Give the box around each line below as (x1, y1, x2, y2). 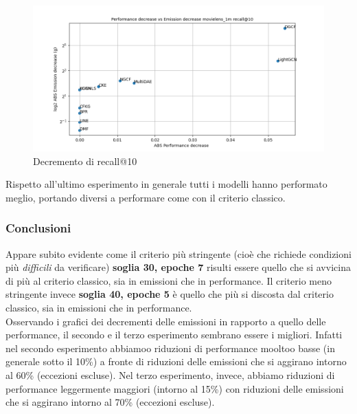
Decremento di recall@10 (33, 153, 137, 168)
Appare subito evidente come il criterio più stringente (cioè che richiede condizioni (5, 246, 352, 261)
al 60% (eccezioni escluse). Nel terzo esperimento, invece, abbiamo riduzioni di (5, 367, 335, 382)
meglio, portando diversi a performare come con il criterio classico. (5, 190, 286, 204)
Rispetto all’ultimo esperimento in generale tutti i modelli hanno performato (5, 177, 327, 191)
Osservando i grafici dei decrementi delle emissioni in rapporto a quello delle (5, 314, 326, 328)
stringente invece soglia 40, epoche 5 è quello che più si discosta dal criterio (5, 287, 334, 301)
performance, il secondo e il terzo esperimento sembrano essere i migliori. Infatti (5, 327, 343, 342)
